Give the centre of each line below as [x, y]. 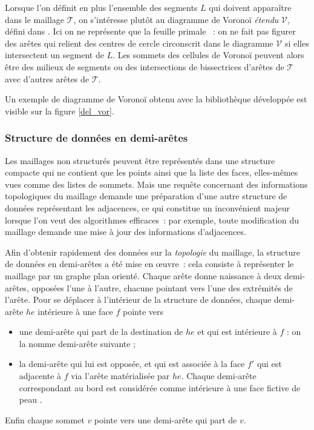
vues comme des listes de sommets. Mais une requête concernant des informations [156, 184]
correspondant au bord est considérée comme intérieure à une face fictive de [160, 387]
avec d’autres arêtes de [47, 78]
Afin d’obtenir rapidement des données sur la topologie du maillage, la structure [152, 252]
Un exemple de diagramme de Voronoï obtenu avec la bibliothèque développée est [156, 99]
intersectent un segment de [54, 55]
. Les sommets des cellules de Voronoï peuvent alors [208, 55]
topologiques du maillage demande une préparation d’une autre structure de [146, 196]
